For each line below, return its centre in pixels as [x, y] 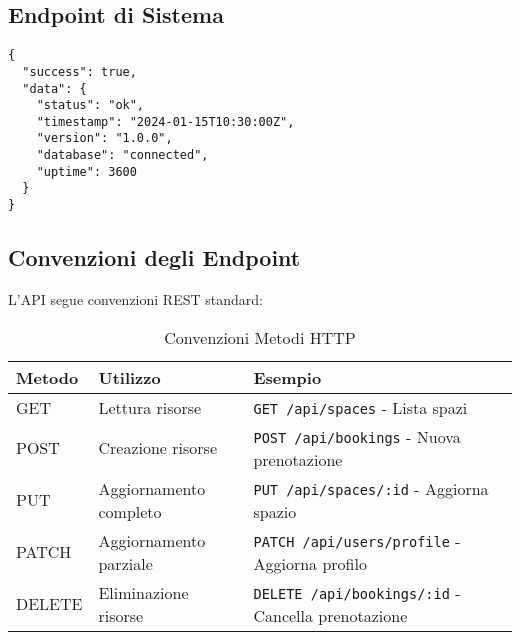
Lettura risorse [150, 407]
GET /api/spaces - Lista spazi [360, 407]
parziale [125, 563]
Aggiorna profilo [310, 563]
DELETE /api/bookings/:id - [357, 592]
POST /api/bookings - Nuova [357, 436]
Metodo [47, 377]
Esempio [287, 377]
